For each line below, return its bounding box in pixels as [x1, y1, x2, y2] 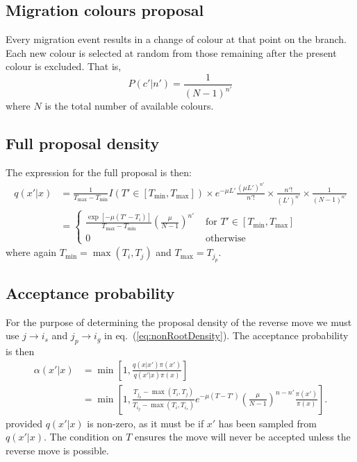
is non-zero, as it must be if [87, 416, 204, 430]
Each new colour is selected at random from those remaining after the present [6, 45, 337, 60]
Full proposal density [6, 132, 160, 154]
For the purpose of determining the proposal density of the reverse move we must [6, 314, 352, 329]
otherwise [205, 233, 246, 243]
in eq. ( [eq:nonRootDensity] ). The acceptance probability [104, 328, 349, 343]
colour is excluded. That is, [6, 59, 122, 74]
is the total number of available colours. [44, 99, 214, 113]
